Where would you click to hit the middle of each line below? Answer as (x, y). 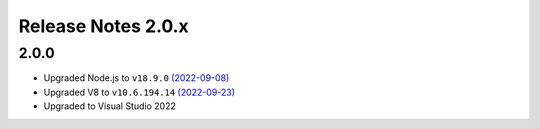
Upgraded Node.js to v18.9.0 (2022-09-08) (136, 78)
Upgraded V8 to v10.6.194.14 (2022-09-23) (139, 92)
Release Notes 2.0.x (103, 26)
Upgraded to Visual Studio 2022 (110, 106)
